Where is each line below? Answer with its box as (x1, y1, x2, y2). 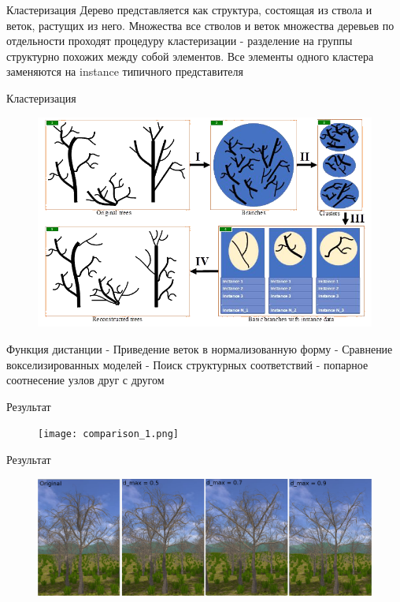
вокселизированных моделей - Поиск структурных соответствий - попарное (6, 356, 369, 372)
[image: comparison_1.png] (38, 428, 179, 440)
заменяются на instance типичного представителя (6, 63, 243, 80)
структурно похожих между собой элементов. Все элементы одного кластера (6, 47, 374, 64)
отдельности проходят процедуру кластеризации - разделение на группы (6, 32, 353, 49)
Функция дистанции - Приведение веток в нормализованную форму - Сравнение (6, 341, 393, 357)
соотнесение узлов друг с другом (6, 372, 165, 388)
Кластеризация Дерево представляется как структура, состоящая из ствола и (6, 2, 372, 17)
